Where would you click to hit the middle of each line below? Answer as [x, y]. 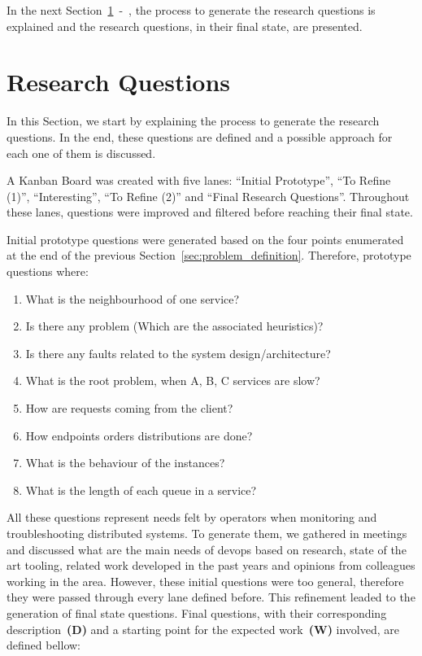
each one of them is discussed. [81, 153]
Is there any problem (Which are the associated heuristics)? [174, 326]
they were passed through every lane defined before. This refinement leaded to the [211, 597]
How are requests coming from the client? [129, 408]
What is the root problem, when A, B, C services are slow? [173, 380]
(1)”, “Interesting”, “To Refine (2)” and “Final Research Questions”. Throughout [208, 196]
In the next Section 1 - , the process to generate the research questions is [191, 10]
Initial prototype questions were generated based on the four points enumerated [205, 239]
